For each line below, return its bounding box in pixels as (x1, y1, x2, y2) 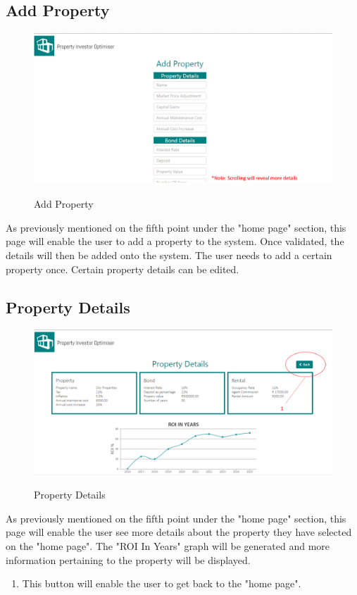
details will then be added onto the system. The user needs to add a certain (6, 248, 332, 263)
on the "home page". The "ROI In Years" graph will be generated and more (6, 539, 330, 553)
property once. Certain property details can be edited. (6, 261, 239, 276)
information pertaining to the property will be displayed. (6, 552, 251, 567)
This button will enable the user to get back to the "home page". (22, 576, 301, 591)
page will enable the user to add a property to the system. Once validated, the (6, 234, 344, 249)
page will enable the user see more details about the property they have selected (6, 525, 352, 539)
